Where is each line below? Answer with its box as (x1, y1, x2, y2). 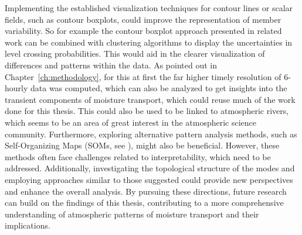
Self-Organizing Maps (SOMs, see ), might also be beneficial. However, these (5, 139, 280, 151)
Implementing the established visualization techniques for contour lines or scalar (5, 2, 293, 13)
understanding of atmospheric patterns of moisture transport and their (5, 208, 259, 220)
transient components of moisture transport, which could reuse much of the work (5, 93, 296, 105)
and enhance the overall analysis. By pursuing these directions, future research (5, 185, 287, 197)
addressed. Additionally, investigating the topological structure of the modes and (5, 162, 295, 174)
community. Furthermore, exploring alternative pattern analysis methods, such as (5, 127, 297, 140)
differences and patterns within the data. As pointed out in (5, 58, 217, 71)
